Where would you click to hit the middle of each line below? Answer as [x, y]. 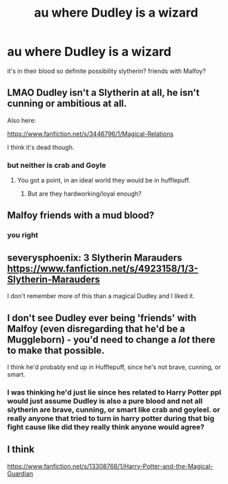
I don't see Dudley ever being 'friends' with [102, 318]
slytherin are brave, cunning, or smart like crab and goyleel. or [114, 409]
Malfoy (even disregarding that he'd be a [96, 328]
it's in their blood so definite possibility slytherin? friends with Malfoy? [106, 71]
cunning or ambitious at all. [67, 104]
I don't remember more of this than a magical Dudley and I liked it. [101, 296]
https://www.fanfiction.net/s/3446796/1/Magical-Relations [91, 134]
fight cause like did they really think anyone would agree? [106, 426]
